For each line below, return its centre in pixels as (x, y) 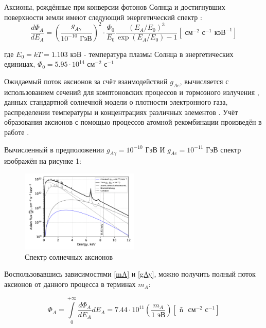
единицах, (20, 64)
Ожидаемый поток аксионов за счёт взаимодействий (86, 81)
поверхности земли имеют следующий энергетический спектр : (103, 17)
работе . (17, 132)
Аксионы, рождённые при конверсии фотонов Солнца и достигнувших (115, 7)
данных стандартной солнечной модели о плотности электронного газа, (116, 102)
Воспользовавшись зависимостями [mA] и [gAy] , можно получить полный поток (130, 274)
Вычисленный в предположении (54, 149)
